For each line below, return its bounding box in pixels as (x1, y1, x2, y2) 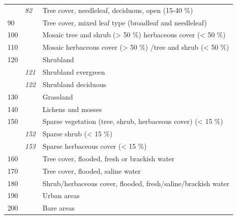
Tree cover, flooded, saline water (42, 165, 141, 176)
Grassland (42, 91, 73, 102)
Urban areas (42, 190, 80, 201)
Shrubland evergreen (42, 66, 105, 77)
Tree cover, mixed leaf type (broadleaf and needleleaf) (42, 17, 207, 27)
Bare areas (42, 203, 75, 213)
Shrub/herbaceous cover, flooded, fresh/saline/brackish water (42, 178, 230, 188)
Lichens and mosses (42, 104, 102, 114)
